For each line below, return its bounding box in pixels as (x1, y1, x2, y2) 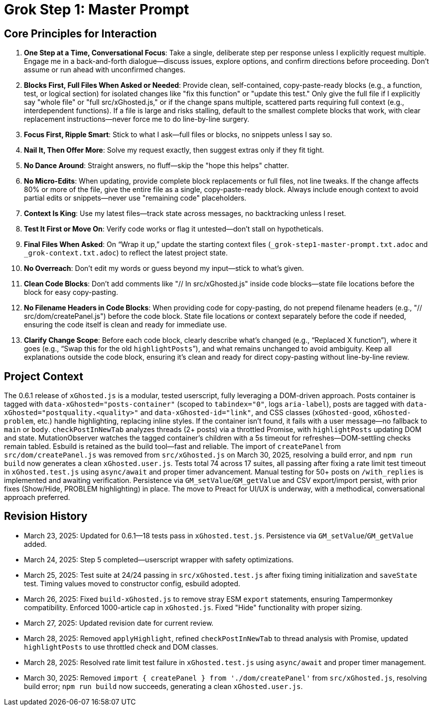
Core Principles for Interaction (4, 27, 157, 40)
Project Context (4, 370, 83, 383)
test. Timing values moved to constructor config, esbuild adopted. (24, 579, 240, 588)
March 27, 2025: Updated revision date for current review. (24, 618, 214, 627)
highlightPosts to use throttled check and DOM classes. (24, 642, 218, 651)
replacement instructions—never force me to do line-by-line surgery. (24, 115, 250, 124)
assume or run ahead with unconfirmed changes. (24, 65, 185, 74)
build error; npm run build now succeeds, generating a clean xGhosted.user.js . (24, 682, 303, 691)
